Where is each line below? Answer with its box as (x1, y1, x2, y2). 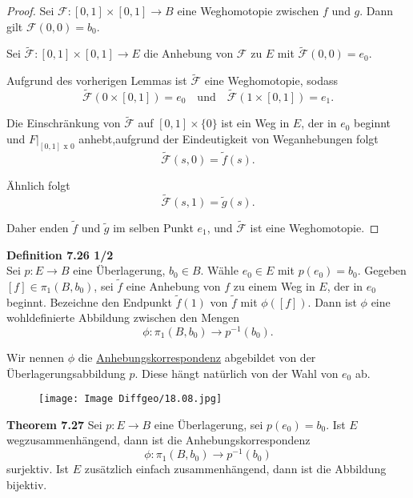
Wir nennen (6, 349, 65, 366)
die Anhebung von (143, 45, 234, 62)
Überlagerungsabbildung (6, 364, 126, 381)
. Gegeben (357, 262, 407, 279)
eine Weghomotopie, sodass (204, 72, 338, 89)
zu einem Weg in (233, 277, 315, 294)
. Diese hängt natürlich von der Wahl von (134, 364, 339, 381)
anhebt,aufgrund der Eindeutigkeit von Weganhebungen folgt (78, 130, 379, 147)
